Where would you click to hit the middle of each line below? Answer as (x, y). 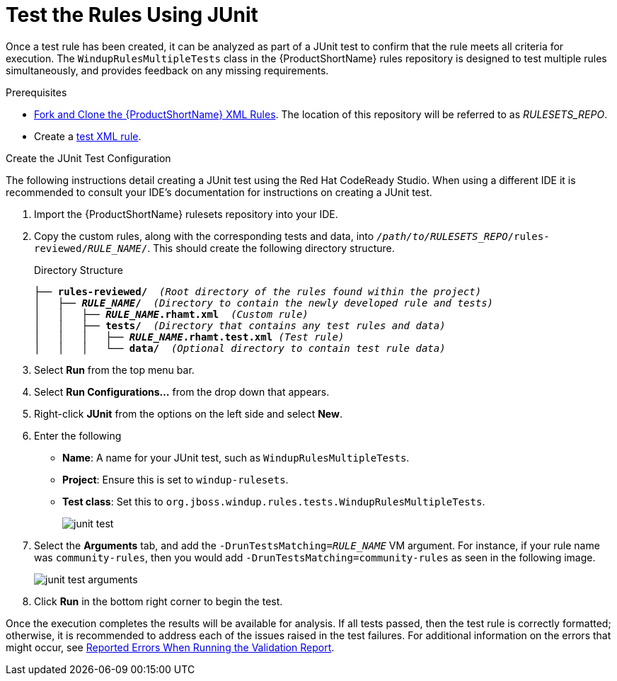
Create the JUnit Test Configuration (88, 158)
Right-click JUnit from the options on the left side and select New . (188, 413)
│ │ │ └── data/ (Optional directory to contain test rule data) (240, 348)
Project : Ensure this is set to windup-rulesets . (175, 479)
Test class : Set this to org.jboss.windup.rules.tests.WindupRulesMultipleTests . (274, 501)
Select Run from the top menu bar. (114, 370)
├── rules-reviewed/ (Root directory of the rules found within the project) (258, 291)
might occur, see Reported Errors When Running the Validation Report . (170, 647)
